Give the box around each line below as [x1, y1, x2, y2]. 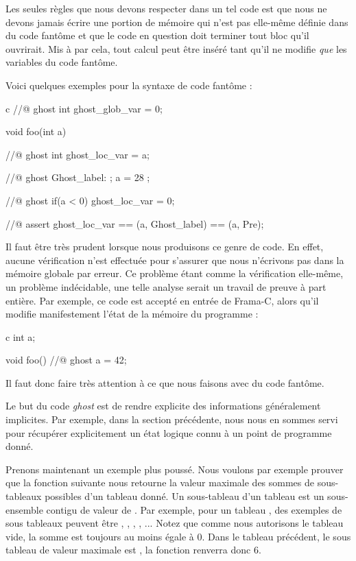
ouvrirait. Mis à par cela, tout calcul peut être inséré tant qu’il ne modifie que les [5, 41, 347, 56]
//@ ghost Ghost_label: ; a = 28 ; [5, 170, 150, 184]
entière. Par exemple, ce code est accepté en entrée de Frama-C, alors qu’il [5, 293, 319, 307]
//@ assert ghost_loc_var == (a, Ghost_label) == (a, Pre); [5, 216, 264, 230]
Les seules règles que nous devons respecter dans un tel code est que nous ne [5, 1, 327, 15]
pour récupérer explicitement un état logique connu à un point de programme [5, 425, 332, 440]
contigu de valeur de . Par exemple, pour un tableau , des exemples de [46, 502, 342, 516]
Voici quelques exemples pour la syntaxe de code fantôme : [5, 77, 252, 92]
